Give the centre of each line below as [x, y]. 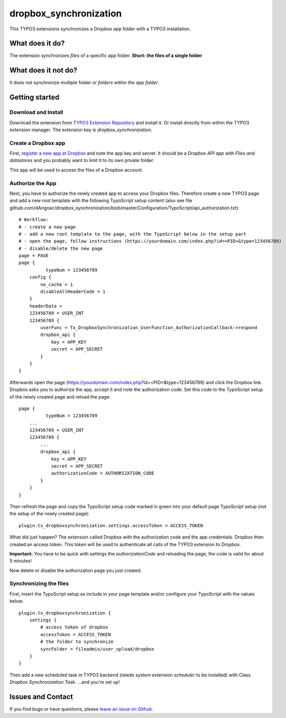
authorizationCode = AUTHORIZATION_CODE [103, 473]
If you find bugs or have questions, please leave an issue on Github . [82, 709]
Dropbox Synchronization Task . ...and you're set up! [65, 682]
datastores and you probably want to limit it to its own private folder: [82, 160]
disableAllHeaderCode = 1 [73, 292]
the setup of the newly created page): [49, 514]
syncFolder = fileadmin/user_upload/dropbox [97, 649]
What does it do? [37, 43]
